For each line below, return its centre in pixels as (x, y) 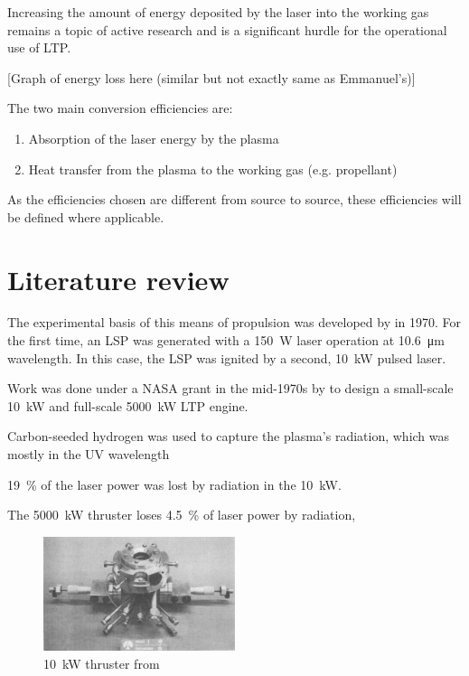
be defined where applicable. (86, 216)
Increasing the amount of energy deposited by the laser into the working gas (218, 12)
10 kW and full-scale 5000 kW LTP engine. (128, 405)
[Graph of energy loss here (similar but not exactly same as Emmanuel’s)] (211, 77)
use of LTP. (39, 47)
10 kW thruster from (102, 663)
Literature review (118, 279)
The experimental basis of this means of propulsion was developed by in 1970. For (234, 322)
